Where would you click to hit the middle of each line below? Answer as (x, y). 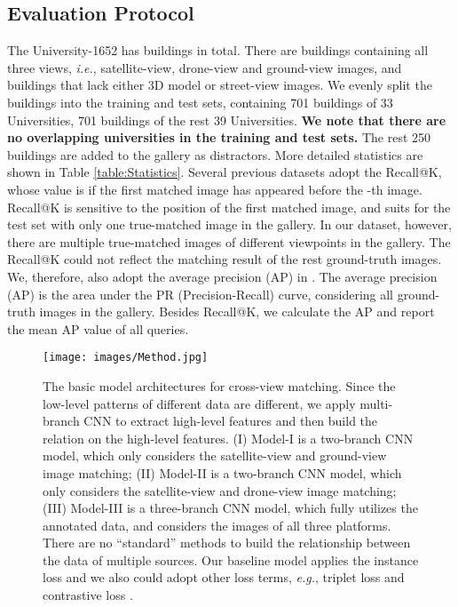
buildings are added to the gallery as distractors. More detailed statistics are (215, 154)
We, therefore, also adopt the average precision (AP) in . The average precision (222, 276)
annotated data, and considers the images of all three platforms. (217, 525)
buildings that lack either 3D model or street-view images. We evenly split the (220, 85)
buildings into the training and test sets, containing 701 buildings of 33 (200, 102)
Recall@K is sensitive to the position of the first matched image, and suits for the (229, 207)
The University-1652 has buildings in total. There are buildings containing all (218, 50)
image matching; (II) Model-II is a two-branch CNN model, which (222, 472)
